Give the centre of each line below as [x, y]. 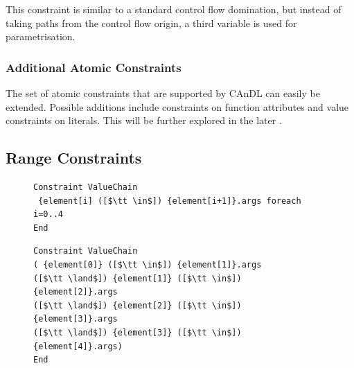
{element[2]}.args [76, 292]
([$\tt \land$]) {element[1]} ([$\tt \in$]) [138, 278]
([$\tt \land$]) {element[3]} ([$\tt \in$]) [138, 332]
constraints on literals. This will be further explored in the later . [144, 120]
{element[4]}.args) [78, 346]
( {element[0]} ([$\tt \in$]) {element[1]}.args [148, 264]
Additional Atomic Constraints [94, 67]
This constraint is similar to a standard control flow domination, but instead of [174, 9]
